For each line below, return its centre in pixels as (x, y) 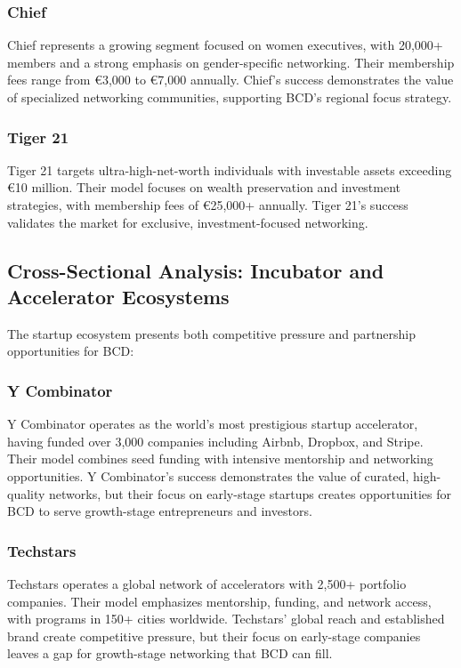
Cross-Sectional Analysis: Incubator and (196, 270)
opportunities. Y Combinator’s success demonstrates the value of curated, (208, 475)
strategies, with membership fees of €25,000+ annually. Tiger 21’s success (208, 205)
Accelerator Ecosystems (118, 296)
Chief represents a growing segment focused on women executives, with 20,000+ (225, 45)
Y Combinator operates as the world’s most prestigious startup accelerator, (213, 424)
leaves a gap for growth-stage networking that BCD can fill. (170, 653)
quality (26, 493)
